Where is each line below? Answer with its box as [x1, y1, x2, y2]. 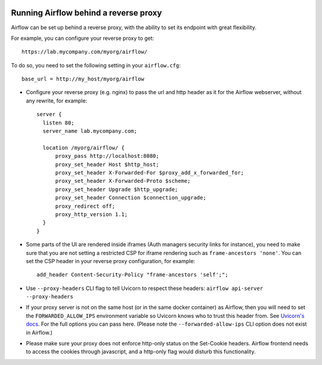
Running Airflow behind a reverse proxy [11, 8, 162, 18]
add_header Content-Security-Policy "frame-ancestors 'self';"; [36, 272, 229, 278]
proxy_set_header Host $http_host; [55, 161, 159, 168]
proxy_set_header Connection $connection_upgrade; [55, 194, 207, 201]
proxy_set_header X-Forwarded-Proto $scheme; [55, 177, 191, 185]
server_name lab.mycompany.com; [42, 128, 137, 135]
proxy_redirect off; [55, 202, 116, 210]
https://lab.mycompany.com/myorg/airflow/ [21, 48, 148, 55]
